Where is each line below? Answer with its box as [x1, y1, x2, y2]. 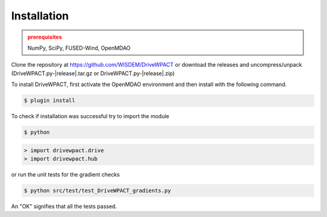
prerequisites [27, 33, 62, 41]
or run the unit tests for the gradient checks [11, 171, 121, 178]
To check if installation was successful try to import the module [11, 113, 170, 120]
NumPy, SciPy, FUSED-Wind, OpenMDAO [27, 44, 131, 52]
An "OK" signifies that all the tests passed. [11, 202, 117, 210]
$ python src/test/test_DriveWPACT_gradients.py [24, 187, 171, 194]
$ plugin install [24, 97, 76, 104]
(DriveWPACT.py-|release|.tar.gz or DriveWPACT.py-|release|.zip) [11, 70, 175, 77]
